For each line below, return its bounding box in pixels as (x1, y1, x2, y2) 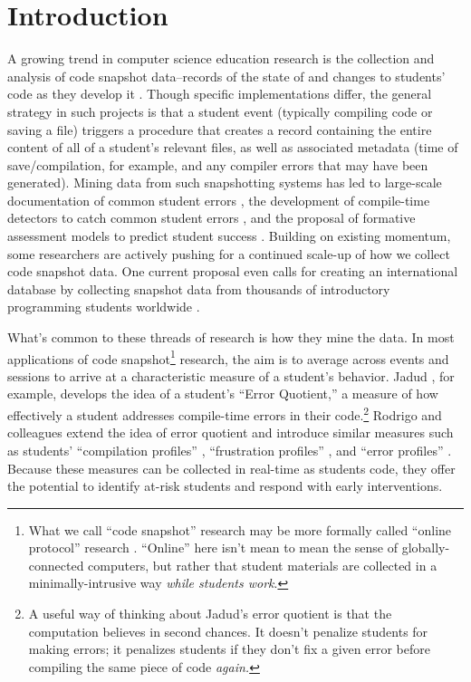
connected (28, 555, 84, 574)
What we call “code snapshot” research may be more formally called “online (28, 520, 452, 539)
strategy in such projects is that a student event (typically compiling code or (7, 101, 433, 120)
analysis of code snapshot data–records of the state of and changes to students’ (7, 66, 446, 85)
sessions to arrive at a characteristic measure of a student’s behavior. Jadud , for (7, 366, 455, 385)
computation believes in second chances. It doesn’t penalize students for (28, 621, 428, 640)
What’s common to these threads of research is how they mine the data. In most (7, 328, 455, 347)
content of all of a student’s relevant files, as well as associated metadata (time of (7, 138, 458, 157)
